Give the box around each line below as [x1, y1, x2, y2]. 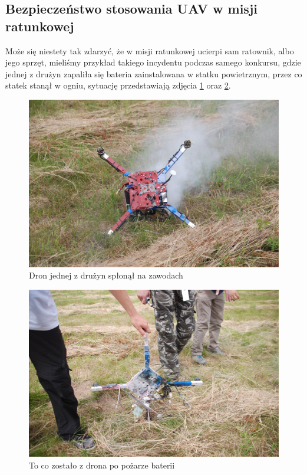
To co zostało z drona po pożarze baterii [29, 459, 175, 471]
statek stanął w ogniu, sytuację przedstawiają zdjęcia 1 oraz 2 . [5, 79, 231, 91]
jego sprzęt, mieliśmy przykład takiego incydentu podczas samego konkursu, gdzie [5, 56, 301, 68]
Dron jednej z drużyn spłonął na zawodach [29, 269, 183, 281]
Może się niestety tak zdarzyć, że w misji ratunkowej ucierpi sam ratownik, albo [5, 44, 294, 57]
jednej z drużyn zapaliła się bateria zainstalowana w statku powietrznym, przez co [5, 67, 302, 80]
